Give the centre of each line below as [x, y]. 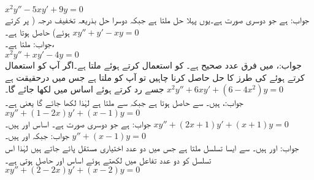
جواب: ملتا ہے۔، [30, 44]
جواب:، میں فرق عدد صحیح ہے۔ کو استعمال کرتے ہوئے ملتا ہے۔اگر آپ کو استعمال [153, 65]
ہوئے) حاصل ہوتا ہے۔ [37, 32]
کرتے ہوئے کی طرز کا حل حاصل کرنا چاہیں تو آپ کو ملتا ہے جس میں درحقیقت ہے [155, 77]
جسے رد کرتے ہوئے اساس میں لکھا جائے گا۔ [85, 89]
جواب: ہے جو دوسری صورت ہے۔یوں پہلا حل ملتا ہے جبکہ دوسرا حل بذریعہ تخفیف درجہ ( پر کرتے [157, 20]
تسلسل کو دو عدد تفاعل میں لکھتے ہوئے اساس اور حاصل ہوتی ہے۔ [108, 159]
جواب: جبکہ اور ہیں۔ [37, 136]
